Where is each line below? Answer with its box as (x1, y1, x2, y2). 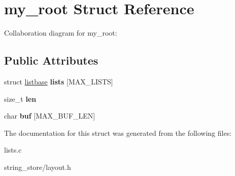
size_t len (4, 93, 37, 104)
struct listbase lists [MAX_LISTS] (4, 76, 113, 86)
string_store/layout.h (4, 161, 71, 172)
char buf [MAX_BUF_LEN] (4, 110, 95, 121)
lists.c (4, 144, 22, 155)
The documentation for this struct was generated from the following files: (4, 127, 232, 138)
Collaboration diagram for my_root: (4, 27, 117, 38)
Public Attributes (4, 52, 98, 68)
